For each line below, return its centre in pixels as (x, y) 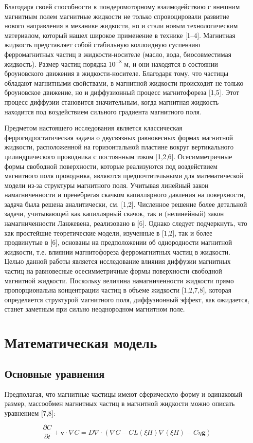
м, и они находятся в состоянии (171, 64)
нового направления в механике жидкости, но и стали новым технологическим (121, 26)
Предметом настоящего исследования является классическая (93, 128)
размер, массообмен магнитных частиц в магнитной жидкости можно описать (120, 403)
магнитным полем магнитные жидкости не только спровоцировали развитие (117, 16)
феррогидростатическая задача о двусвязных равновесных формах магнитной (119, 137)
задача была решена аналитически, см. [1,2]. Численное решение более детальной (126, 204)
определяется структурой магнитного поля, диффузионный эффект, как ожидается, (127, 299)
